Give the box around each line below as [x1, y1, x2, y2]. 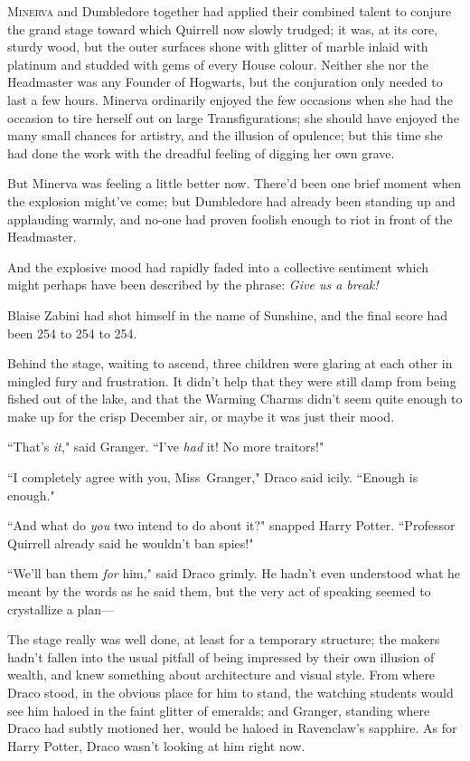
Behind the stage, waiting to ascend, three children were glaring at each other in [7, 354, 453, 373]
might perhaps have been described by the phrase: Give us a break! [7, 275, 379, 294]
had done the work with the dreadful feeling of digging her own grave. [7, 143, 395, 162]
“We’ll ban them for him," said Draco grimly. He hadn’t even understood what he [7, 564, 461, 583]
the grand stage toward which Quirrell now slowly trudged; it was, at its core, [7, 19, 438, 38]
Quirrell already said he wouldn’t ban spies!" [7, 533, 254, 552]
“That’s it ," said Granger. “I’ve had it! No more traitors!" [7, 437, 324, 456]
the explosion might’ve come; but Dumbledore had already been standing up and [7, 191, 456, 210]
